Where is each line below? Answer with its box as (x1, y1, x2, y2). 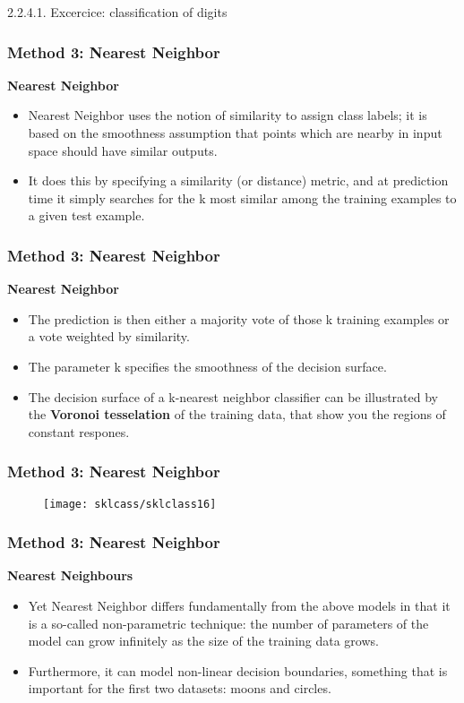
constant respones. (28, 422, 130, 441)
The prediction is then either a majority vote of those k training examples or (28, 309, 450, 328)
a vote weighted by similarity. (28, 327, 190, 346)
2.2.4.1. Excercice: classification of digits (7, 3, 228, 21)
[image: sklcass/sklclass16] (43, 497, 217, 510)
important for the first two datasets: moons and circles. (28, 679, 331, 698)
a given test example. (28, 206, 145, 225)
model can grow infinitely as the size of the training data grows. (28, 631, 379, 650)
